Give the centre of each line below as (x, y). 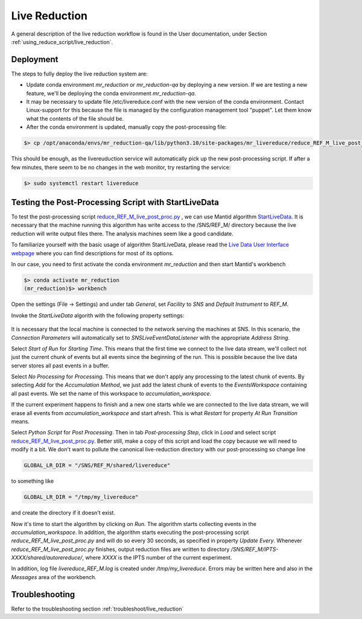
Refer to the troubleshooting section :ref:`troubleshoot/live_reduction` (97, 609)
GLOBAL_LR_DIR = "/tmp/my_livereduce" (81, 497)
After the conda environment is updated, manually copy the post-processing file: (126, 127)
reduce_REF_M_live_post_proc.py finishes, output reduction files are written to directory (120, 549)
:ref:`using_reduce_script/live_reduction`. (62, 42)
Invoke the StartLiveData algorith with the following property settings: (98, 315)
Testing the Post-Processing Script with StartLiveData (115, 202)
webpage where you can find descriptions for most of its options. (93, 253)
